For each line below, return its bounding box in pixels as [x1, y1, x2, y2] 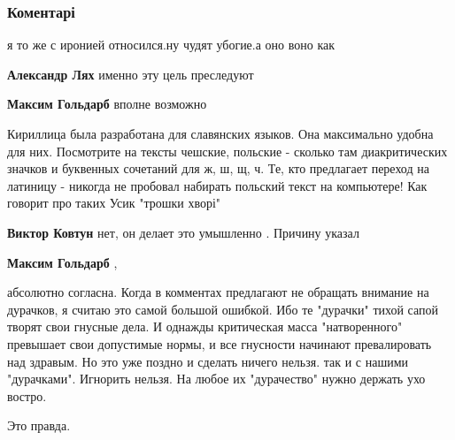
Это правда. [7, 416, 71, 435]
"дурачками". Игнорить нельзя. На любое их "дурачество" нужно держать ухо [7, 369, 426, 388]
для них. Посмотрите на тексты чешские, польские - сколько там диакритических [7, 141, 448, 160]
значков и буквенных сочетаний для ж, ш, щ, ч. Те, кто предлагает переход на [7, 159, 429, 178]
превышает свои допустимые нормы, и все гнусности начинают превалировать [7, 334, 432, 353]
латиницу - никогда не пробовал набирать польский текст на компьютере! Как [7, 176, 428, 194]
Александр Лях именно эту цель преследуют [7, 64, 254, 83]
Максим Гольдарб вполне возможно [7, 95, 207, 113]
